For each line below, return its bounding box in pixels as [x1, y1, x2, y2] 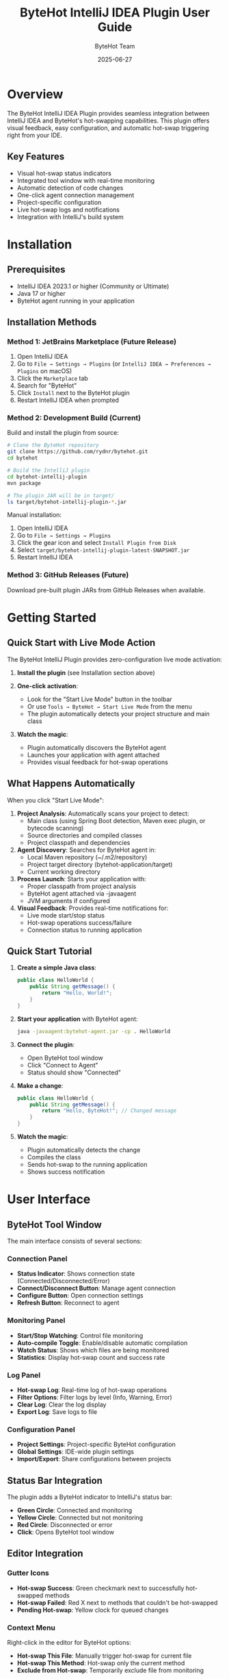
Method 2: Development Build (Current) [7, 413, 142, 422]
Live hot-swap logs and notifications [16, 205, 120, 214]
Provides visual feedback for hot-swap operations [27, 758, 169, 766]
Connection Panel [7, 1254, 68, 1263]
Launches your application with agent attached [27, 750, 160, 759]
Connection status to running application [27, 926, 142, 934]
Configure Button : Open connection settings [16, 1291, 144, 1300]
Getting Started [7, 609, 97, 625]
